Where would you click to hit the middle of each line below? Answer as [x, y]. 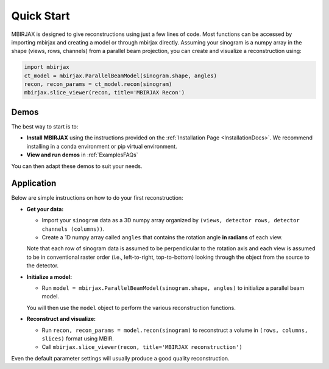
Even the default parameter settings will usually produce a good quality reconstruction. [120, 358]
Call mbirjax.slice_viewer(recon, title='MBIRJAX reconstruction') [142, 347]
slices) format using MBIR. [78, 339]
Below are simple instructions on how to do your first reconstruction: [97, 198]
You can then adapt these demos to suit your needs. [77, 166]
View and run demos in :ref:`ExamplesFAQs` [82, 155]
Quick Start [41, 16]
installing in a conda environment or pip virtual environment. [102, 146]
